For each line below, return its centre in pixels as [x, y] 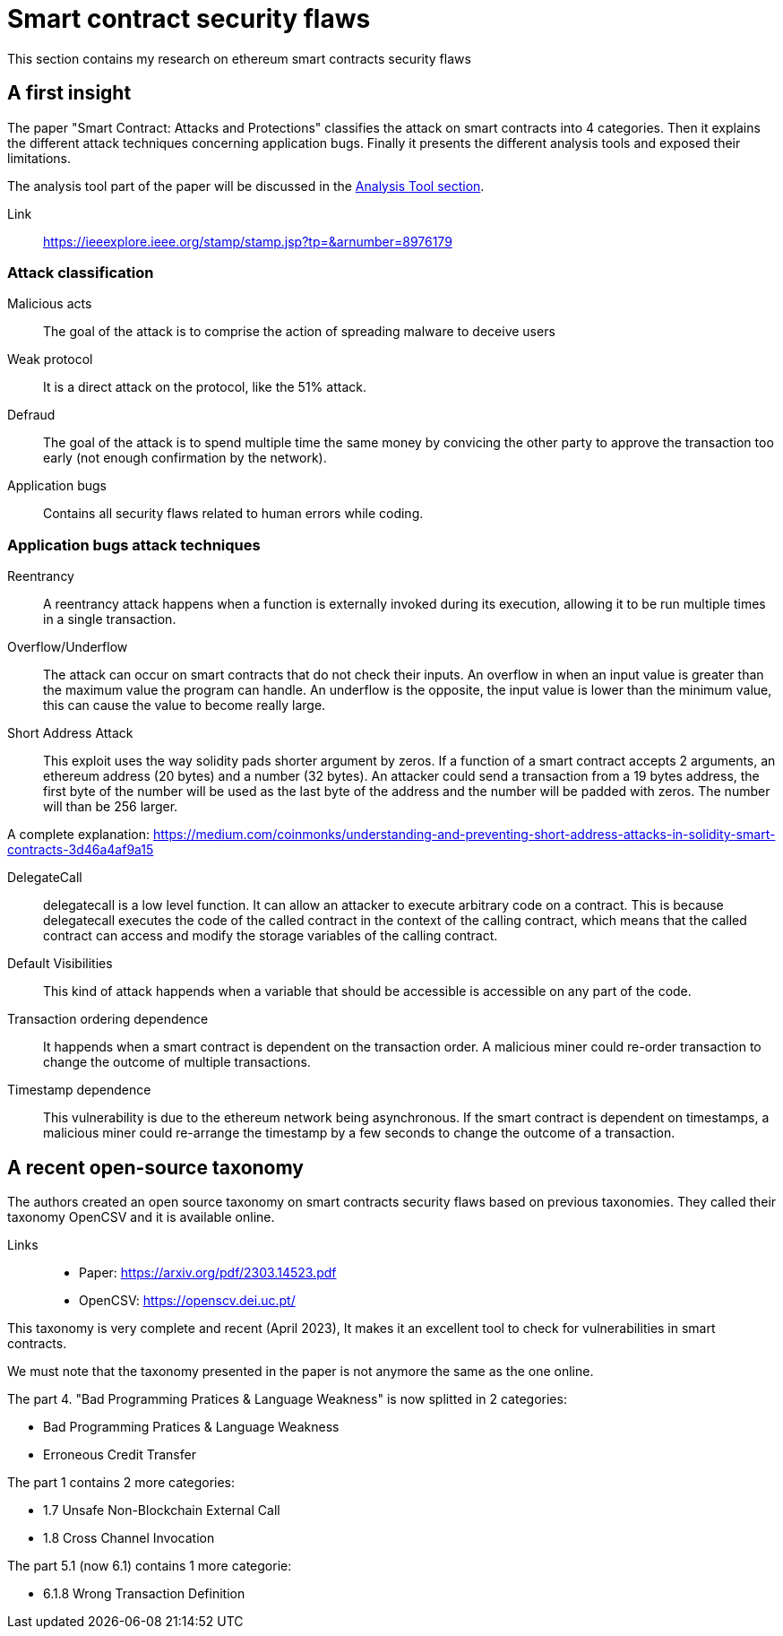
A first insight [69, 93]
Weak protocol [50, 359]
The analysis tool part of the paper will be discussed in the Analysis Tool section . [246, 186]
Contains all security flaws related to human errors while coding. [233, 514]
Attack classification [81, 272]
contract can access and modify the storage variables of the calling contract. [271, 936]
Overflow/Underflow [68, 647]
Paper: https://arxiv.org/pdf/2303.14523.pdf [208, 1272]
